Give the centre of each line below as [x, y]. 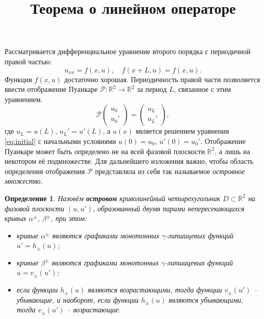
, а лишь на [232, 151]
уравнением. [24, 99]
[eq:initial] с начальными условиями [60, 141]
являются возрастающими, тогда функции [155, 290]
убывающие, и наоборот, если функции [78, 299]
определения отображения [45, 171]
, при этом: [69, 218]
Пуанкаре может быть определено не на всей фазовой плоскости [105, 151]
